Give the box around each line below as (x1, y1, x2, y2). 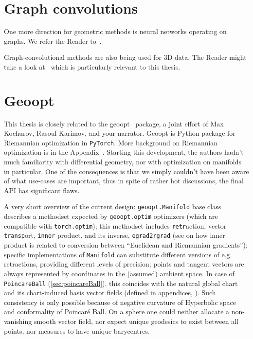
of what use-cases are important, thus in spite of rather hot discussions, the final (4, 176, 244, 186)
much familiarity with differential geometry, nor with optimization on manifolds (4, 157, 241, 167)
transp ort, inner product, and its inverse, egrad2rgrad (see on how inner (4, 230, 225, 240)
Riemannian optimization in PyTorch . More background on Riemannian (4, 137, 218, 147)
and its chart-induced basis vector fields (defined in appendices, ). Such (4, 287, 216, 298)
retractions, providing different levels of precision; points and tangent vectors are (4, 259, 244, 269)
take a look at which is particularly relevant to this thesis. (4, 61, 181, 71)
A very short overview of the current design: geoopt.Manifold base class (4, 201, 221, 212)
